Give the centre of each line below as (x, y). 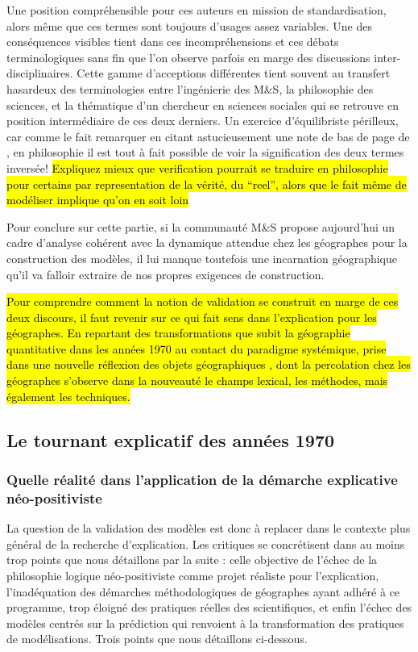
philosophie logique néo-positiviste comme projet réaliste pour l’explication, (193, 575)
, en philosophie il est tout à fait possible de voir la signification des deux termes (205, 152)
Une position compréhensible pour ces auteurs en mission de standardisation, (197, 10)
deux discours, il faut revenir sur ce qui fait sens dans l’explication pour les (192, 317)
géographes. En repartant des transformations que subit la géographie (178, 333)
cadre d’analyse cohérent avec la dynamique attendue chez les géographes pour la (207, 242)
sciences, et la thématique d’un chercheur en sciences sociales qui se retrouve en (203, 104)
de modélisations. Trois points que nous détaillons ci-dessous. (157, 639)
